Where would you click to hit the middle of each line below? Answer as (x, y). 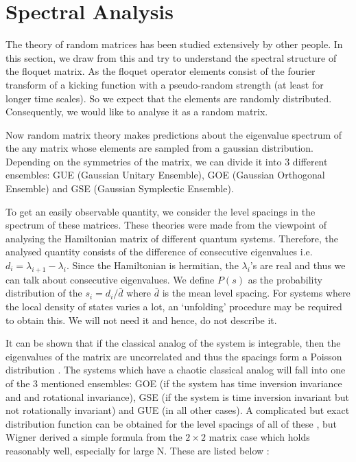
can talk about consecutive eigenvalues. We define (110, 279)
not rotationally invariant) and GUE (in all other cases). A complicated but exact (178, 410)
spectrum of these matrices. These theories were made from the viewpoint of (166, 225)
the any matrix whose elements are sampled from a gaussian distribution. (159, 148)
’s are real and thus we (298, 265)
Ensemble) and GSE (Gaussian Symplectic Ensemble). (120, 188)
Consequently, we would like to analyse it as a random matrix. (137, 112)
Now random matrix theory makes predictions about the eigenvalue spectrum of (174, 134)
